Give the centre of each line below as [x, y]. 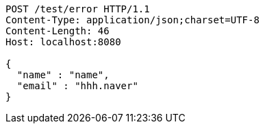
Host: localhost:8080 [63, 42]
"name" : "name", [63, 75]
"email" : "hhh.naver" [77, 86]
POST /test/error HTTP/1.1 [78, 9]
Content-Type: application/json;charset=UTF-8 [132, 20]
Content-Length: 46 [58, 31]
